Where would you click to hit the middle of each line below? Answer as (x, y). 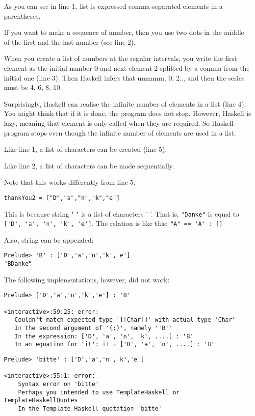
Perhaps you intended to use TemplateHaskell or (99, 392)
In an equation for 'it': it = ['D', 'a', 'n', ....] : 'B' (115, 345)
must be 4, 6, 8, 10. (33, 87)
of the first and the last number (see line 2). (70, 42)
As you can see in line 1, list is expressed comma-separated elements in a (113, 6)
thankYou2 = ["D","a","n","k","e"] (62, 198)
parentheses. (22, 15)
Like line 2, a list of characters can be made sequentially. (89, 165)
